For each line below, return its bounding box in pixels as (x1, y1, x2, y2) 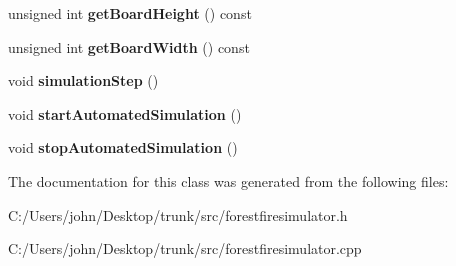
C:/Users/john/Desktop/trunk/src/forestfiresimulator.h (8, 204, 348, 225)
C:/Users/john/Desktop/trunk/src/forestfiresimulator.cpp (8, 238, 362, 259)
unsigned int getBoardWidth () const (8, 36, 250, 57)
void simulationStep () (8, 70, 159, 91)
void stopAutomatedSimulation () (8, 137, 238, 158)
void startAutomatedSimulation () (8, 103, 242, 124)
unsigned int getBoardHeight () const (8, 3, 252, 23)
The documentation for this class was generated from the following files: (8, 170, 449, 191)
